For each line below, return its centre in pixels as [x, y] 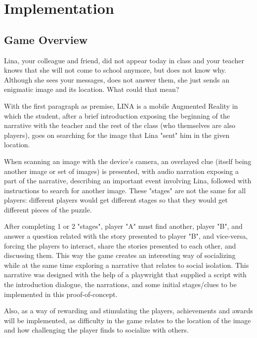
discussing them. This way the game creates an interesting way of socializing [120, 255]
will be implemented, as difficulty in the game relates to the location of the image [128, 320]
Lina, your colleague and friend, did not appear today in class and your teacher [124, 60]
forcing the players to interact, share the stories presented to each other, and [120, 245]
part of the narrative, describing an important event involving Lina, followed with [128, 181]
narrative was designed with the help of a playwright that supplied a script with [125, 275]
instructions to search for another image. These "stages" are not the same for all [125, 190]
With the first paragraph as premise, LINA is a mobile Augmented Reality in [121, 106]
